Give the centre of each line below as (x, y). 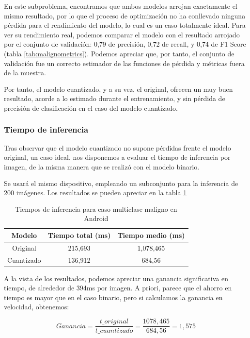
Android (96, 218)
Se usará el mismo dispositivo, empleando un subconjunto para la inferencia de (121, 183)
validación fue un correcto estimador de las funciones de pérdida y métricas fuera (124, 63)
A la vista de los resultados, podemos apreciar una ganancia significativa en (116, 278)
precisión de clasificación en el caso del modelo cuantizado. (91, 108)
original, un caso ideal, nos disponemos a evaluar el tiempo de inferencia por (117, 157)
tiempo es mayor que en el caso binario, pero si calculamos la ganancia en (113, 297)
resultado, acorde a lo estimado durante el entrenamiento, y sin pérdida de (115, 98)
